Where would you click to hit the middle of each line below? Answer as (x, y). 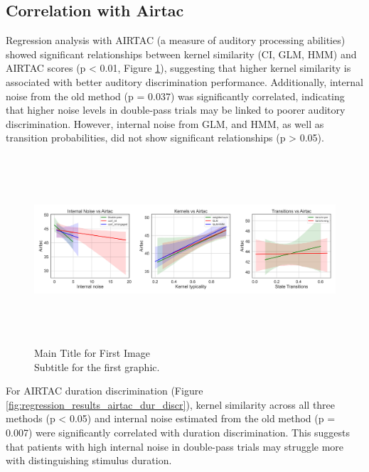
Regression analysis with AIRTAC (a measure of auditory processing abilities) (176, 40)
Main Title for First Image (92, 353)
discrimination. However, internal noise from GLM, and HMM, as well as (165, 123)
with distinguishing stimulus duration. (89, 460)
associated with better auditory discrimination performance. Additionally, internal (184, 81)
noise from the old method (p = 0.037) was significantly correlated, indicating (175, 96)
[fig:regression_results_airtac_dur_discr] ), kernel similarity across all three (171, 404)
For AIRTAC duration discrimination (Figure (105, 391)
